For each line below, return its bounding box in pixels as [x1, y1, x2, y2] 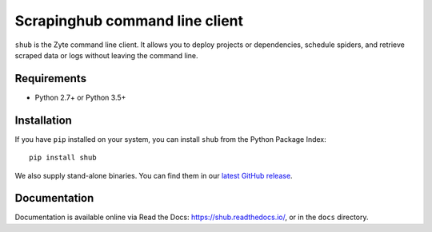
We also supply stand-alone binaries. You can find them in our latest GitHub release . [14, 171, 293, 180]
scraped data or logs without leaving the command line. [14, 50, 199, 60]
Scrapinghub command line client [14, 12, 244, 29]
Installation [14, 113, 72, 127]
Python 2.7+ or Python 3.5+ [34, 92, 126, 102]
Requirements [14, 72, 87, 85]
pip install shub [29, 153, 97, 163]
